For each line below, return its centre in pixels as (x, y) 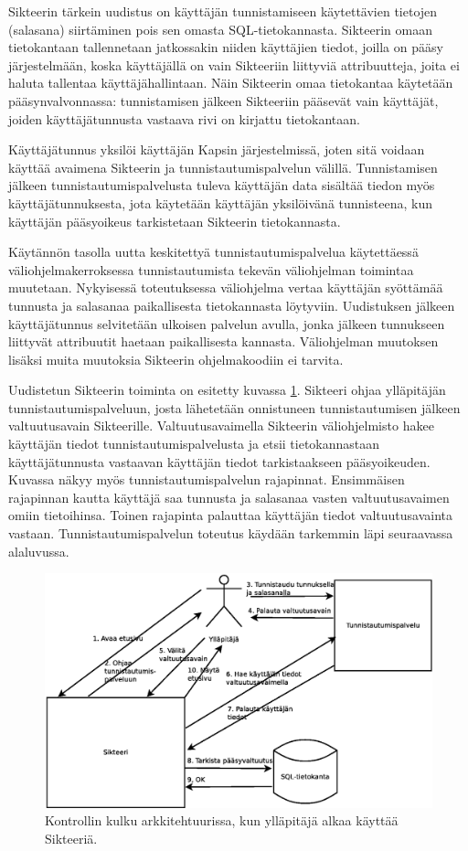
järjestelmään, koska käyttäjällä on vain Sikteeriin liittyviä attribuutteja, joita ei (234, 64)
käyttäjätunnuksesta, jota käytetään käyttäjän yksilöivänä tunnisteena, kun (220, 202)
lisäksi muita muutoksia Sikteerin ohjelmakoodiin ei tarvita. (176, 359)
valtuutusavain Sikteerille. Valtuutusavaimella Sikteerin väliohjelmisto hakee (221, 425)
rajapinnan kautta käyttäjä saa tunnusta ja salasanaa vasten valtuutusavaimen (229, 497)
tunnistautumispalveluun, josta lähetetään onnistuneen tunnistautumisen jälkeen (234, 407)
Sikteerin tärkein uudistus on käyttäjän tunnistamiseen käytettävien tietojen (223, 11)
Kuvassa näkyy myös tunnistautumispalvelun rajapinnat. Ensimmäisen (207, 479)
